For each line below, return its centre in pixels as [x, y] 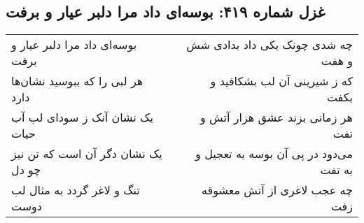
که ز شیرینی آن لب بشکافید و [281, 81]
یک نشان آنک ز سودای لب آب [82, 117]
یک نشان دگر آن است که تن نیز [87, 154]
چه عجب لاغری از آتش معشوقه [277, 190]
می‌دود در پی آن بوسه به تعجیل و [274, 154]
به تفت [336, 170]
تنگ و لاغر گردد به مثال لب [76, 190]
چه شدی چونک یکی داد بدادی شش [269, 45]
